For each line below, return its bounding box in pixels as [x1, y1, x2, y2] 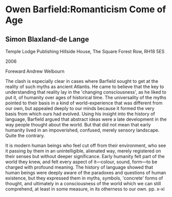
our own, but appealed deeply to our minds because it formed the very [5, 105, 155, 111]
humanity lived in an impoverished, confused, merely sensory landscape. [5, 127, 160, 133]
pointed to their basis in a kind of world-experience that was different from [5, 100, 163, 106]
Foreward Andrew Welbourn [5, 68, 65, 74]
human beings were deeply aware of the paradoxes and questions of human [5, 170, 166, 176]
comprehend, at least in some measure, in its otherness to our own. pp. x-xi [5, 186, 165, 192]
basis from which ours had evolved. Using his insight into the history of [5, 111, 155, 117]
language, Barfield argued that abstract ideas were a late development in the [5, 116, 167, 122]
